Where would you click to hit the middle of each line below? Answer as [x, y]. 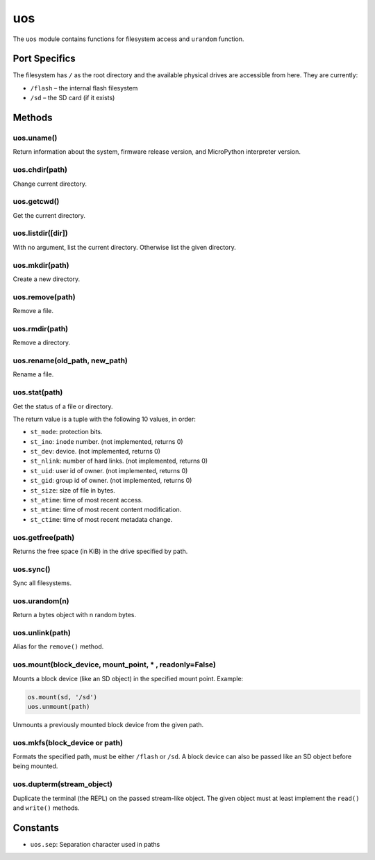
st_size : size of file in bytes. [73, 490]
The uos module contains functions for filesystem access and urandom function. [128, 39]
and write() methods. [46, 808]
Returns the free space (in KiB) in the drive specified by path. [100, 551]
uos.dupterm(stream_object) [62, 784]
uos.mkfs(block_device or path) [68, 742]
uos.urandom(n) [41, 600]
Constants [36, 828]
